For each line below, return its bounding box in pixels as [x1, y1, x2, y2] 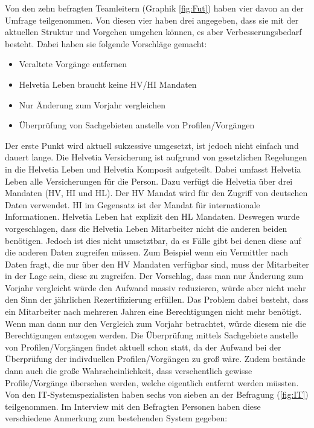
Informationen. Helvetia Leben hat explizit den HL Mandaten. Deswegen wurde [5, 210, 300, 223]
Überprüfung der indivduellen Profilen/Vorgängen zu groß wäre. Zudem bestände [5, 352, 306, 365]
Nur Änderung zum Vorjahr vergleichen [19, 98, 165, 111]
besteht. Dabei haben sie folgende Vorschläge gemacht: [5, 37, 207, 50]
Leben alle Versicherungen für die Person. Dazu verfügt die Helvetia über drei [5, 174, 293, 187]
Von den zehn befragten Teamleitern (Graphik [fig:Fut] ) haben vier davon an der [5, 2, 304, 14]
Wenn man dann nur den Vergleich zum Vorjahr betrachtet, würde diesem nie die [5, 317, 306, 329]
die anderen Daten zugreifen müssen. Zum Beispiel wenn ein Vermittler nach [5, 246, 288, 258]
